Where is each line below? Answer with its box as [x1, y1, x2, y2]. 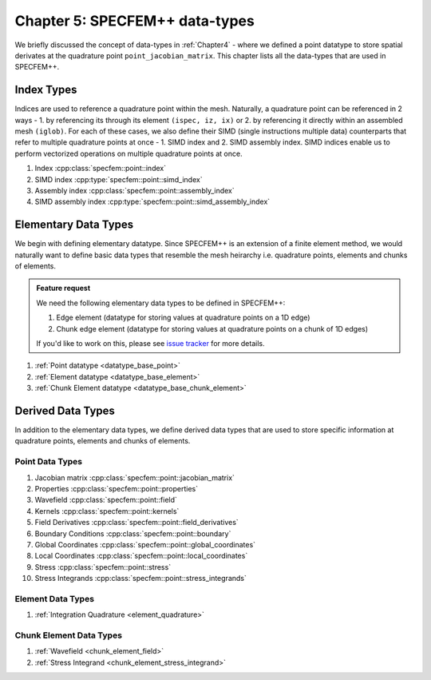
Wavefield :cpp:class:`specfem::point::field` [34, 495, 177, 505]
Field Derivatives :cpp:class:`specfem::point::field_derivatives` [34, 518, 239, 527]
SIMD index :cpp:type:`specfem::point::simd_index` [34, 174, 203, 184]
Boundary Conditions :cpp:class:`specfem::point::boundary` [34, 528, 231, 539]
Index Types [14, 83, 77, 97]
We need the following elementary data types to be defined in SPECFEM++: [36, 298, 286, 308]
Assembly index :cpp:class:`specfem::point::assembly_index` [34, 185, 235, 195]
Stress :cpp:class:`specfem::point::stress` [34, 562, 172, 571]
